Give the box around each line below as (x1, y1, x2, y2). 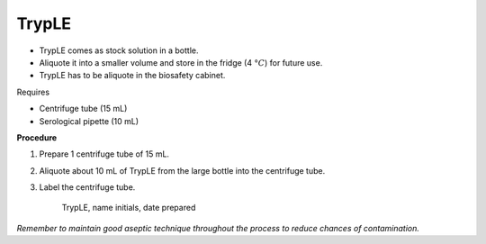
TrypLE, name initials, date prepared (61, 203, 196, 213)
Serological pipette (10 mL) (39, 115, 139, 126)
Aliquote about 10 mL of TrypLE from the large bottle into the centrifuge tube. (39, 165, 326, 176)
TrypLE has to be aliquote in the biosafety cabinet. (39, 70, 226, 81)
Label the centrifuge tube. (39, 182, 136, 193)
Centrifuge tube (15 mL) (39, 104, 128, 114)
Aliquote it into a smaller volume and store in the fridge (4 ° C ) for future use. (39, 57, 323, 68)
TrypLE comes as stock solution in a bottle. (39, 45, 199, 56)
